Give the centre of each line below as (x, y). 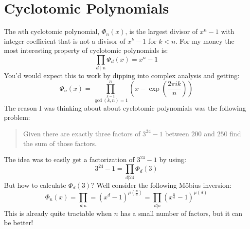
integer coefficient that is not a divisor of (65, 41)
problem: (17, 117)
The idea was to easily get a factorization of (69, 159)
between (177, 133)
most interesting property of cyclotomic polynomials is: (86, 50)
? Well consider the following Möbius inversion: (161, 185)
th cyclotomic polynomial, (61, 31)
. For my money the (205, 41)
